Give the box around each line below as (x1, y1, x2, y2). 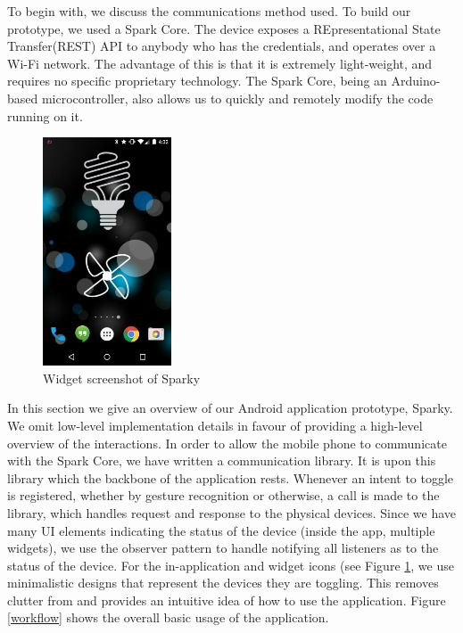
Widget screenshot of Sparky (43, 368, 201, 387)
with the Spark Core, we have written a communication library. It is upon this (7, 451, 436, 470)
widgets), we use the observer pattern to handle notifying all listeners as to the (7, 538, 439, 557)
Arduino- (391, 71, 441, 90)
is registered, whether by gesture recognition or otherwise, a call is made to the (7, 486, 440, 505)
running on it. (7, 106, 83, 125)
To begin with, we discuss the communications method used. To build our (7, 2, 411, 20)
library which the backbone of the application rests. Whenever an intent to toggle (7, 468, 454, 487)
